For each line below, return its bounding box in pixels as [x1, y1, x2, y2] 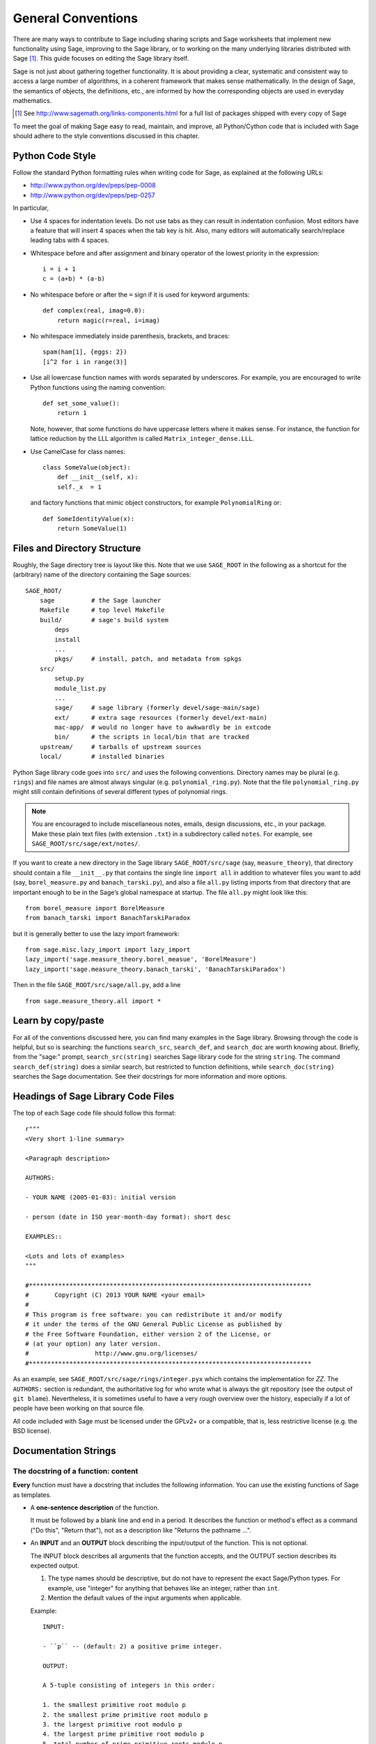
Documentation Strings [13, 1445, 116, 1457]
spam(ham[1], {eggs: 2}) [42, 348, 127, 356]
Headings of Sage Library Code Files [13, 1090, 175, 1102]
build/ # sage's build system [39, 616, 169, 624]
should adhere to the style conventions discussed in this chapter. [13, 132, 200, 140]
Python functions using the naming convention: [30, 383, 166, 391]
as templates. [13, 1490, 52, 1499]
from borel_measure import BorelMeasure [25, 904, 165, 912]
